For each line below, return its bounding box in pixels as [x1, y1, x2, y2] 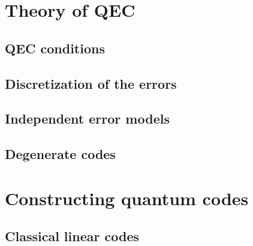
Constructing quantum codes [5, 185, 249, 210]
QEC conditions [5, 38, 105, 57]
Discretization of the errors [5, 74, 177, 92]
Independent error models [5, 109, 170, 128]
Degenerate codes [5, 145, 116, 163]
